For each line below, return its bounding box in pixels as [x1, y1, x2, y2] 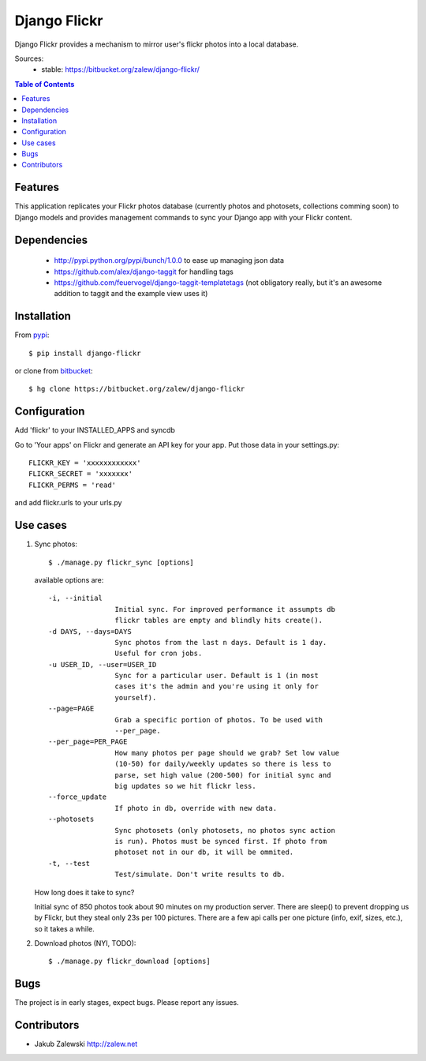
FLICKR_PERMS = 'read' [28, 480, 117, 489]
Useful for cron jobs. [114, 649, 203, 658]
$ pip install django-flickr [28, 348, 141, 358]
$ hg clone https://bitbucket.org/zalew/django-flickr [28, 384, 245, 394]
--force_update [48, 793, 107, 801]
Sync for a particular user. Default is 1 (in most [114, 671, 319, 680]
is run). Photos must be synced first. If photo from [114, 837, 327, 845]
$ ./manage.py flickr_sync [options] [48, 557, 195, 567]
